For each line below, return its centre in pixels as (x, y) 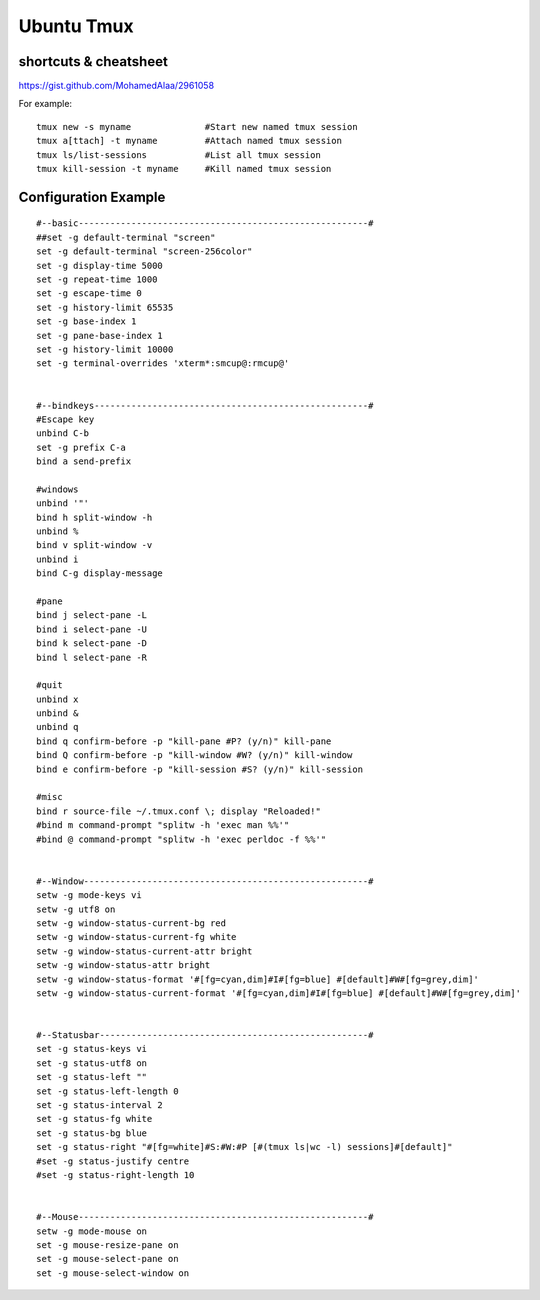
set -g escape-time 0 (89, 293)
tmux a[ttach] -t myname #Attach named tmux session (189, 141)
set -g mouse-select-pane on (107, 1259)
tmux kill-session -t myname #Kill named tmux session (184, 169)
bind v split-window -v (94, 545)
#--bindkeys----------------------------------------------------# (205, 405)
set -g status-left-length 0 (107, 1091)
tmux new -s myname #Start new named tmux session (197, 126)
